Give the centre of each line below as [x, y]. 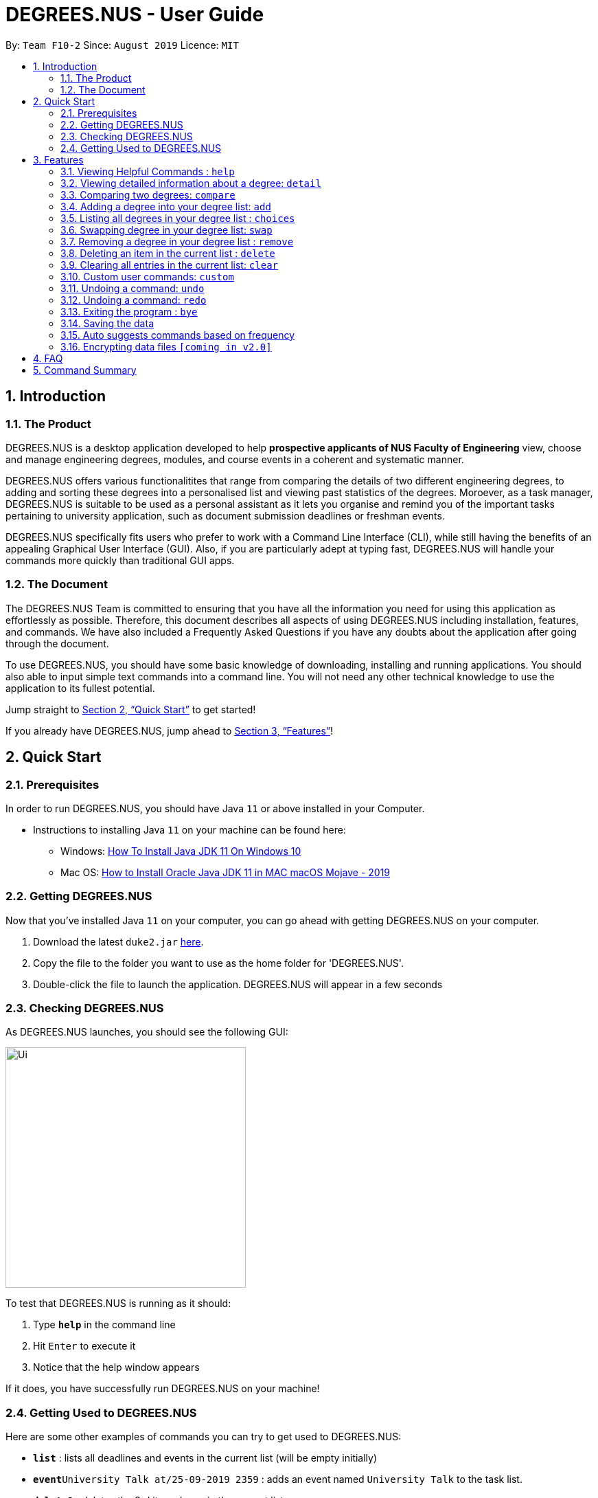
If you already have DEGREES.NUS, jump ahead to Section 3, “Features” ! [170, 730]
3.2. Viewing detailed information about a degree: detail [191, 183]
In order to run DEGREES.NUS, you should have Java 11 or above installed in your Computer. [215, 808]
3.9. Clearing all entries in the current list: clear [170, 265]
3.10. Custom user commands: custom [147, 276]
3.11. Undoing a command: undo [133, 288]
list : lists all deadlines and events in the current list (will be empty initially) [205, 1458]
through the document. [57, 643]
